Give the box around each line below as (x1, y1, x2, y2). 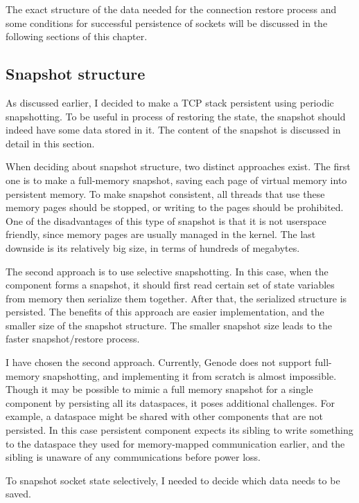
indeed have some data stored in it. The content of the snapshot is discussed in (6, 122, 341, 137)
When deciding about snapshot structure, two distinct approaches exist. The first (6, 159, 351, 174)
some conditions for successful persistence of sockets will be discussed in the (6, 15, 328, 30)
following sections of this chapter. (6, 29, 148, 44)
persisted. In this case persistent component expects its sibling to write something (6, 423, 353, 437)
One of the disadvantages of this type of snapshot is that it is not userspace (6, 213, 326, 228)
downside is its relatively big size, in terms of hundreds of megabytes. (6, 240, 300, 255)
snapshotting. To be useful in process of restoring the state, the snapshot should (6, 109, 346, 123)
